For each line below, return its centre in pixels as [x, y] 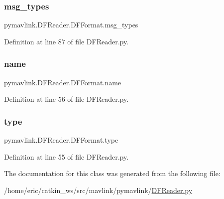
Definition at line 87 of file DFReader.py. [66, 41]
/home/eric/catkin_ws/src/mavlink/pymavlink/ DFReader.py [98, 190]
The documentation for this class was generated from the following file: [112, 173]
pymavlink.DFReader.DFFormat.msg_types [71, 25]
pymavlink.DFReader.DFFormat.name [63, 82]
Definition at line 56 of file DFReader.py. [66, 99]
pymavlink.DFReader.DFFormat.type [61, 140]
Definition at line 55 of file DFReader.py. [66, 156]
